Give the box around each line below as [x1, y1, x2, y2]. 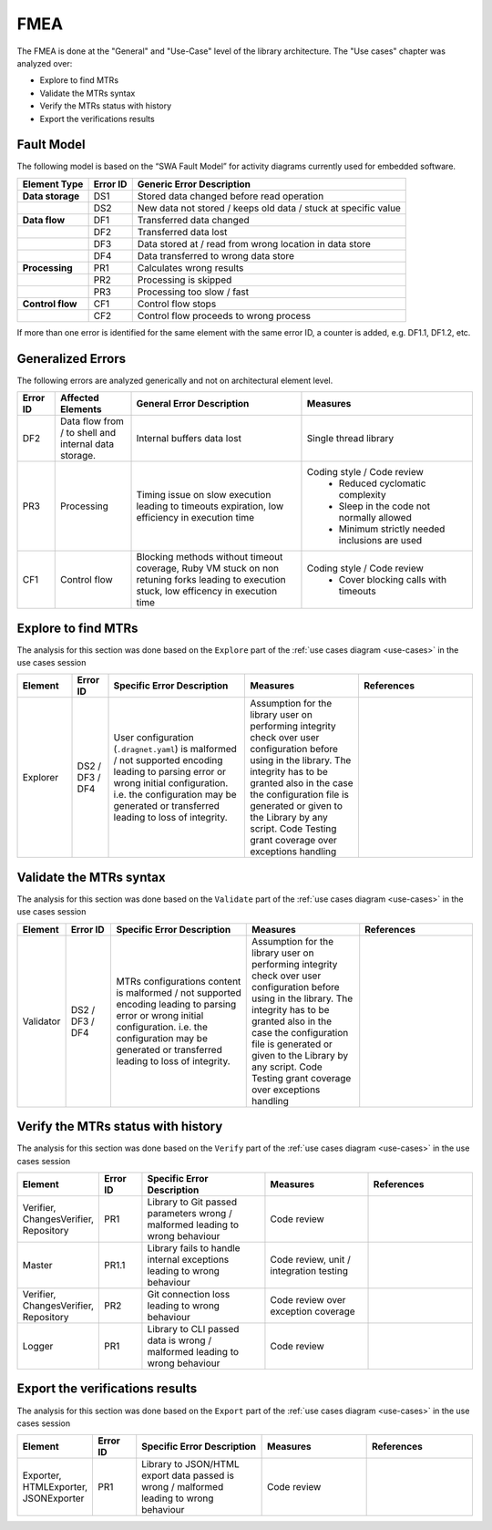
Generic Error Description [137, 178, 251, 191]
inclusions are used [338, 534, 423, 547]
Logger [22, 1339, 54, 1352]
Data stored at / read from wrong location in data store [137, 237, 371, 250]
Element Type [22, 178, 84, 191]
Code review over [270, 1293, 346, 1306]
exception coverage [270, 1305, 355, 1318]
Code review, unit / [270, 1253, 351, 1266]
